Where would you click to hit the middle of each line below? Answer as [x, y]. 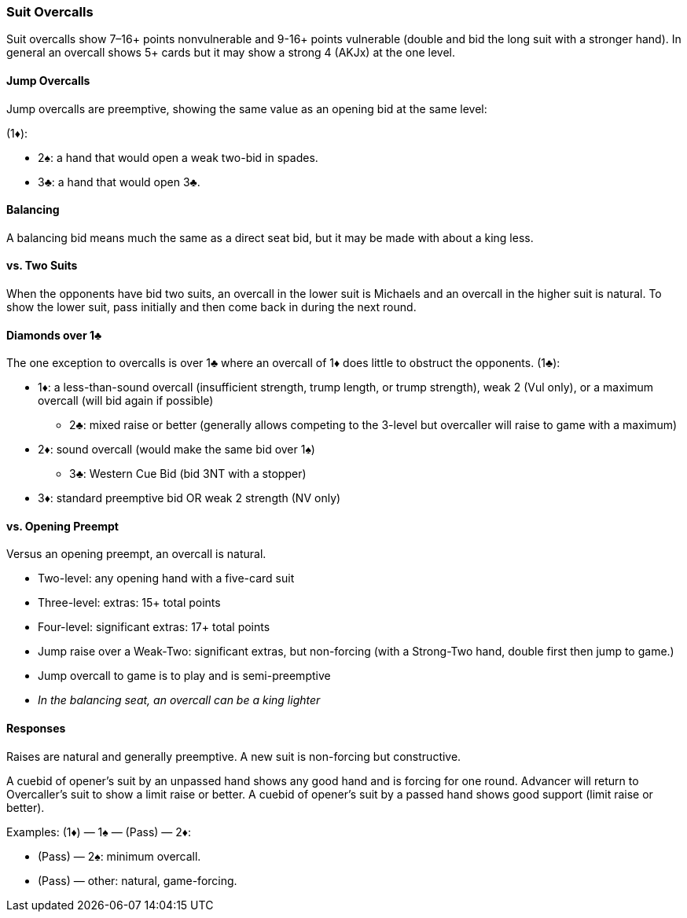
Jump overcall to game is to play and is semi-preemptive [184, 676]
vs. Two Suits [42, 266]
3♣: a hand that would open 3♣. [119, 182]
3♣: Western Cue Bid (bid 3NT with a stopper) [188, 474]
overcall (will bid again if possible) [126, 401]
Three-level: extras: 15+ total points [129, 603]
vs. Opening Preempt [62, 526]
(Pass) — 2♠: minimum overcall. [119, 856]
